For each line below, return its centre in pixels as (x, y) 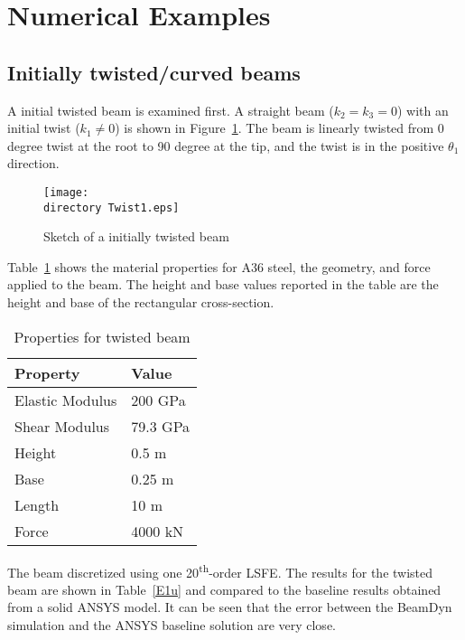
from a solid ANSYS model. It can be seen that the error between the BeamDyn (230, 607)
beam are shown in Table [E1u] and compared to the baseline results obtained (224, 589)
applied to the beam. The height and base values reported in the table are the (223, 284)
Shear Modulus (62, 426)
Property (47, 372)
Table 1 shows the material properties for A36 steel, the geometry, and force (219, 266)
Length (37, 504)
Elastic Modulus (66, 400)
